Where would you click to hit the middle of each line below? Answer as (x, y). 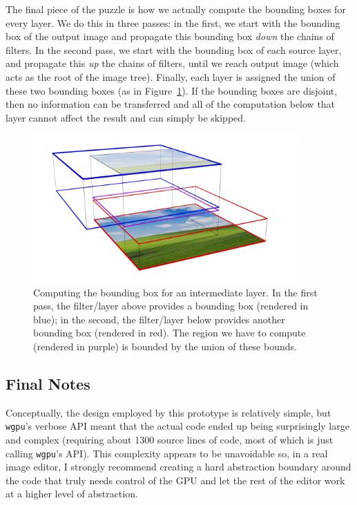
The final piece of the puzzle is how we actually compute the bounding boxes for (176, 9)
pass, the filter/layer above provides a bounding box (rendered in (171, 306)
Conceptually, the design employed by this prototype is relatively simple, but (168, 412)
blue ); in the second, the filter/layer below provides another (159, 319)
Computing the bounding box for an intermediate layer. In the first (175, 292)
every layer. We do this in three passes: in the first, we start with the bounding (173, 22)
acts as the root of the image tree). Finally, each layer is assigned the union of (171, 76)
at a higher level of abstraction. (72, 494)
